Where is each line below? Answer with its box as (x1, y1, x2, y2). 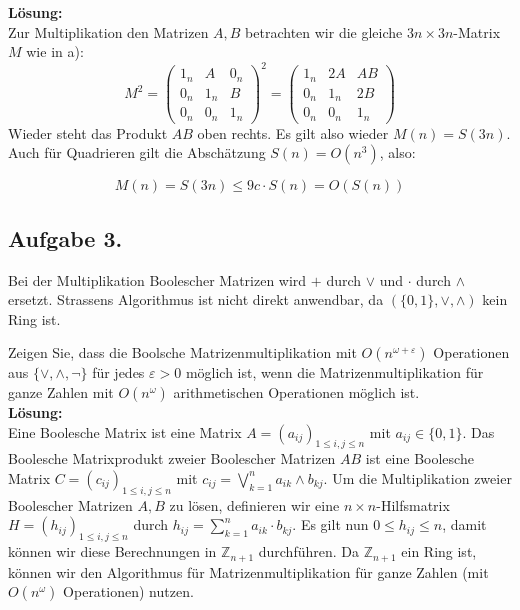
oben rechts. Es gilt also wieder (197, 122, 389, 143)
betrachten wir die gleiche (245, 21, 403, 42)
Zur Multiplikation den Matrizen (8, 21, 209, 42)
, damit (442, 514, 487, 535)
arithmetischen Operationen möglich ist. (173, 381, 420, 402)
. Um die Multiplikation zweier (323, 467, 512, 488)
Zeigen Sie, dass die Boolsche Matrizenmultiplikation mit (8, 342, 357, 363)
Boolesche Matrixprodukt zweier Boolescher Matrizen (8, 448, 336, 469)
